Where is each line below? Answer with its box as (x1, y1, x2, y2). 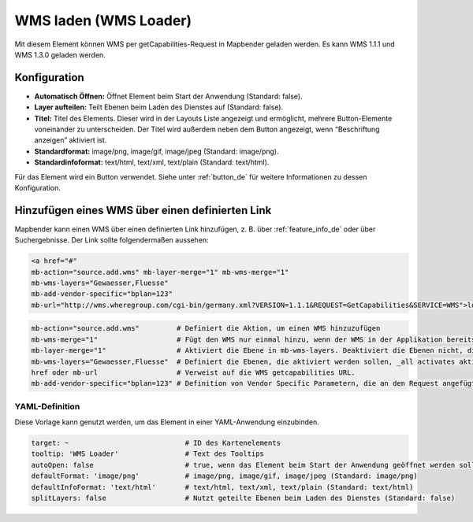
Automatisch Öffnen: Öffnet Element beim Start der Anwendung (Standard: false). (34, 91, 303, 101)
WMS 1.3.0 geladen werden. (14, 50, 106, 59)
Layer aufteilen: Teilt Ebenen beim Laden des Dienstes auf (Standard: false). (34, 102, 284, 112)
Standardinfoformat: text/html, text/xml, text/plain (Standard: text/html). (34, 157, 270, 167)
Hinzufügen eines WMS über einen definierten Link (14, 203, 272, 217)
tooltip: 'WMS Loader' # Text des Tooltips (31, 450, 264, 458)
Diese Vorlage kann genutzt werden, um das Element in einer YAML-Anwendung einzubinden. (14, 417, 319, 427)
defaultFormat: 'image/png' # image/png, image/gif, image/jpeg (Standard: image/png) (31, 472, 418, 480)
